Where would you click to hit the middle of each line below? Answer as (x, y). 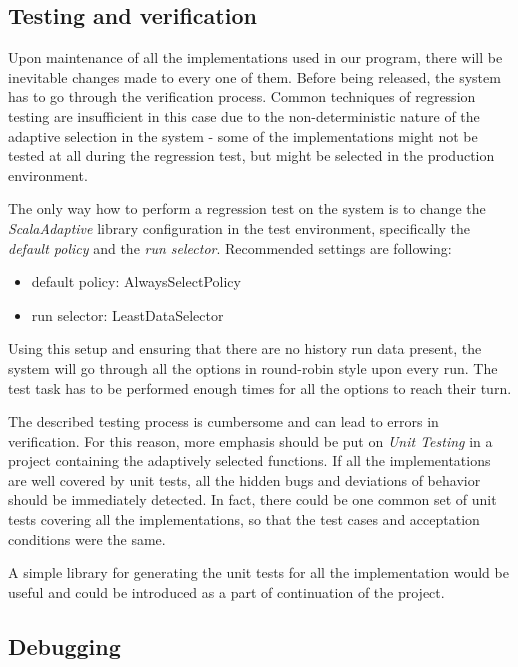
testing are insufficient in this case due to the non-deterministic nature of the (244, 115)
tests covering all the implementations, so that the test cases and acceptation (244, 519)
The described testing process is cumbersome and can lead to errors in (223, 421)
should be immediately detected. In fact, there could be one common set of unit (252, 499)
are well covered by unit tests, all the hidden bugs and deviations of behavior (244, 479)
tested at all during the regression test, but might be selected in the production (251, 155)
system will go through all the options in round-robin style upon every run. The (253, 367)
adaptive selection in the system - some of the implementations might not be (243, 135)
